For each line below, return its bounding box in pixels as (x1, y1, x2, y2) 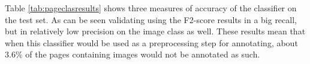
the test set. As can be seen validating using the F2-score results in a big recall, (5, 13, 297, 25)
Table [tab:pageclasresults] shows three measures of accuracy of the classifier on (5, 2, 297, 14)
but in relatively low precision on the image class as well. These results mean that (5, 25, 306, 37)
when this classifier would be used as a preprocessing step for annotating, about (5, 36, 298, 49)
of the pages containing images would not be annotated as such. (25, 48, 260, 60)
